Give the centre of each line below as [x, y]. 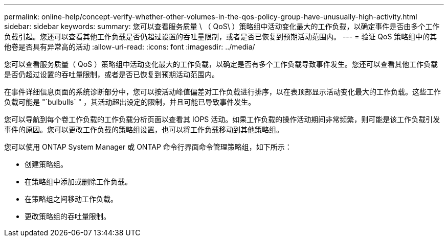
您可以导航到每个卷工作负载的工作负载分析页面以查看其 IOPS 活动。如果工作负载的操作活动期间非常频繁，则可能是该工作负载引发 [222, 119]
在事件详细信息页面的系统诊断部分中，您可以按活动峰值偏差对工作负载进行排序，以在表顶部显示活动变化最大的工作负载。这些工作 [222, 92]
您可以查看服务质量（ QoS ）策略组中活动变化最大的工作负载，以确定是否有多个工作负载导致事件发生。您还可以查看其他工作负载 [221, 64]
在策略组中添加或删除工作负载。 [78, 182]
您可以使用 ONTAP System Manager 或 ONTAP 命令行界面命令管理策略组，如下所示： [148, 147]
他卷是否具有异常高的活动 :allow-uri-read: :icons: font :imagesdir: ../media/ [130, 47]
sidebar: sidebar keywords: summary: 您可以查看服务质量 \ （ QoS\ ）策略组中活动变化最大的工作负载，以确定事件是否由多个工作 [222, 26]
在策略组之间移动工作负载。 [71, 199]
